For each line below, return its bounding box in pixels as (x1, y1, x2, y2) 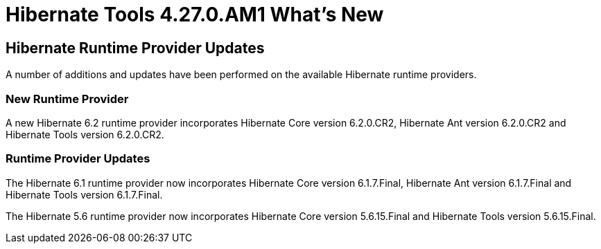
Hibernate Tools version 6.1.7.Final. (6, 188, 163, 201)
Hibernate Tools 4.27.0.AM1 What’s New (6, 3, 384, 26)
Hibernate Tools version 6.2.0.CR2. (6, 128, 164, 140)
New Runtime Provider (6, 91, 129, 106)
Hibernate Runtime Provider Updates (6, 39, 265, 57)
